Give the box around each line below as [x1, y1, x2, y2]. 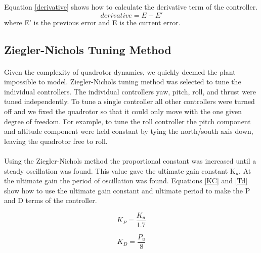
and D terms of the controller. [4, 195, 97, 206]
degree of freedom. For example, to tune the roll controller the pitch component [4, 116, 251, 126]
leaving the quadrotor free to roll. [4, 135, 108, 146]
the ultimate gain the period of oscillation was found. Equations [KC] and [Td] [4, 175, 248, 186]
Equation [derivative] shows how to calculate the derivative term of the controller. [4, 2, 258, 12]
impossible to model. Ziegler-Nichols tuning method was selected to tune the [4, 76, 241, 87]
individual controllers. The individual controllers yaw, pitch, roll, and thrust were [4, 86, 256, 96]
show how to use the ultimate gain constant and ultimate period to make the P [4, 185, 250, 195]
